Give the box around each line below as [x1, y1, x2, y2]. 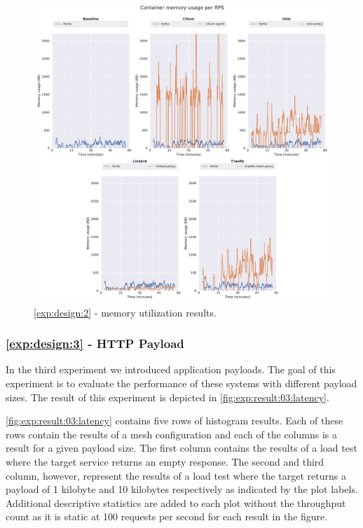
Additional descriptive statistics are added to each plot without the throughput [6, 495, 346, 510]
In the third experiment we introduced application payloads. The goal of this [6, 362, 336, 377]
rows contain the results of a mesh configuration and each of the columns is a [6, 426, 338, 441]
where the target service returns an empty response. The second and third [6, 454, 324, 468]
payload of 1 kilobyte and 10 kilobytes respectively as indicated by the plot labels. [6, 482, 358, 496]
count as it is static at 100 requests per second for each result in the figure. [6, 509, 328, 524]
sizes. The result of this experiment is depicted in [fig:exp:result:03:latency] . [6, 389, 329, 404]
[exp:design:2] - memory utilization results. [34, 305, 217, 319]
